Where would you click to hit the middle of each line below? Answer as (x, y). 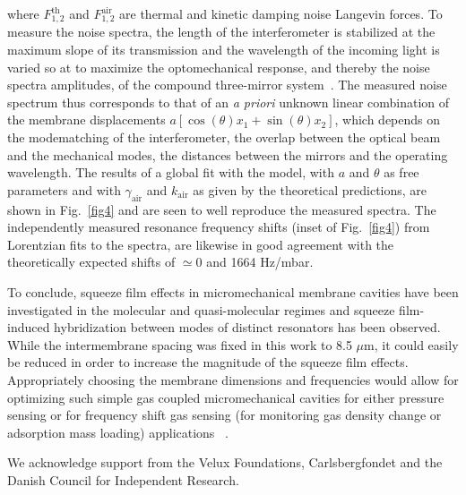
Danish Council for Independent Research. (123, 479)
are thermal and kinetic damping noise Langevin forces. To (281, 13)
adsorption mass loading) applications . (118, 432)
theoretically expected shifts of (91, 262)
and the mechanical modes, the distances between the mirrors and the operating (228, 154)
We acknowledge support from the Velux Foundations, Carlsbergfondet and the (225, 462)
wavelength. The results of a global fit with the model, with (171, 172)
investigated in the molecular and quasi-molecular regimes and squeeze (201, 309)
